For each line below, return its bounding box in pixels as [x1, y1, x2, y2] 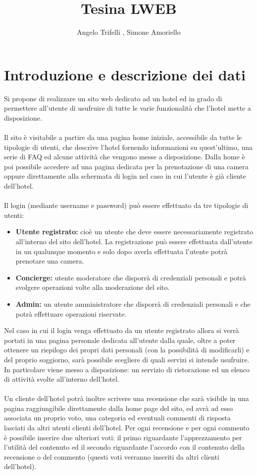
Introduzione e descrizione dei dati [4, 64, 246, 84]
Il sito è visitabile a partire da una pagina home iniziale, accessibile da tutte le [4, 132, 242, 142]
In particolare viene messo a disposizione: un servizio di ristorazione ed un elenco [4, 364, 250, 374]
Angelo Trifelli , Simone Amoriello [77, 27, 181, 37]
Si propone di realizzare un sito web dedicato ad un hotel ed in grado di [4, 93, 222, 103]
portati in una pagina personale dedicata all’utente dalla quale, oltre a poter [4, 335, 236, 345]
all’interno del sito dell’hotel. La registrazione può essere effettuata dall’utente [15, 236, 253, 246]
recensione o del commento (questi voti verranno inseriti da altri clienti [4, 451, 219, 462]
